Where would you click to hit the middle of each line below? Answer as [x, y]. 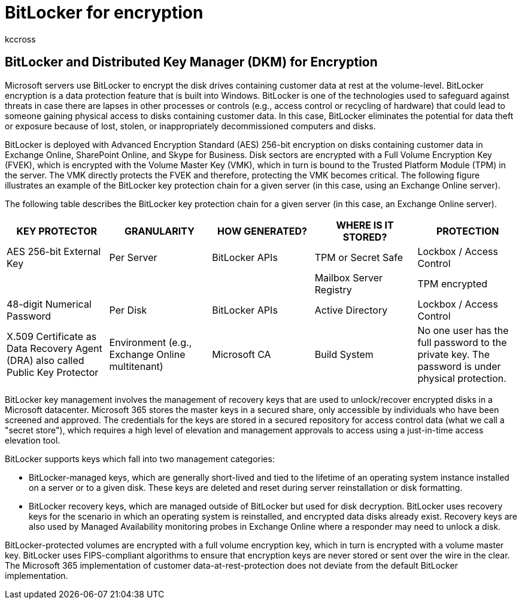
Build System [344, 354]
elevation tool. [33, 440]
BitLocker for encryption [104, 13]
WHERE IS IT [365, 225]
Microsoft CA [242, 354]
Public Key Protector [53, 372]
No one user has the [463, 330]
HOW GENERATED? [262, 231]
